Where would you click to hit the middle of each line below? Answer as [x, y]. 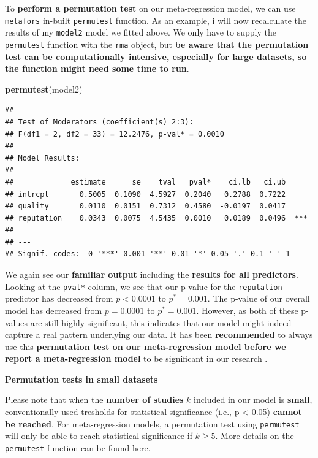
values [17, 322]
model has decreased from [54, 310]
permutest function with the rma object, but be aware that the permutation [157, 44]
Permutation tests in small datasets [81, 379]
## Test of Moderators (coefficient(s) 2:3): [99, 122]
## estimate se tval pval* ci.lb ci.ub [146, 182]
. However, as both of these [247, 310]
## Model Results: [42, 158]
